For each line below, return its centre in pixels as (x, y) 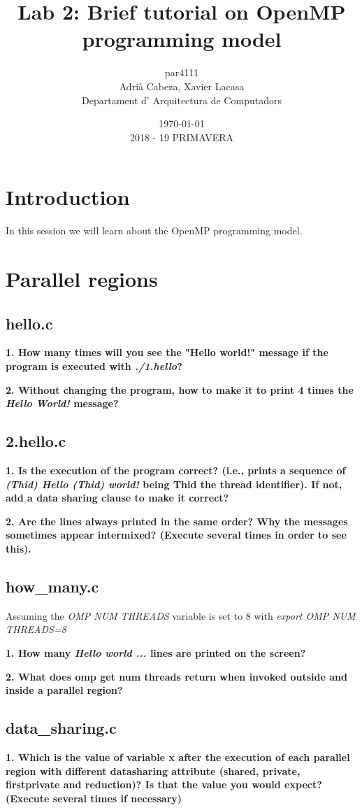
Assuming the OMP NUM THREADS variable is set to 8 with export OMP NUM (181, 615)
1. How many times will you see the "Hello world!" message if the (167, 352)
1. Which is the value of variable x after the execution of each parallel (178, 756)
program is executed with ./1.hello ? (94, 365)
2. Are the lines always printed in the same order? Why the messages (177, 521)
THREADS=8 (36, 629)
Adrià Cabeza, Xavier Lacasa (182, 86)
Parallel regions (82, 278)
